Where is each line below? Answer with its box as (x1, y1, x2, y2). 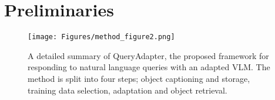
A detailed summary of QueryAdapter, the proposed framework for (28, 49, 269, 61)
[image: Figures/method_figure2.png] (28, 33, 175, 42)
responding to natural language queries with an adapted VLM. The (28, 61, 270, 73)
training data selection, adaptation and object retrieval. (28, 84, 227, 96)
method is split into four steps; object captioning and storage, (28, 72, 250, 84)
